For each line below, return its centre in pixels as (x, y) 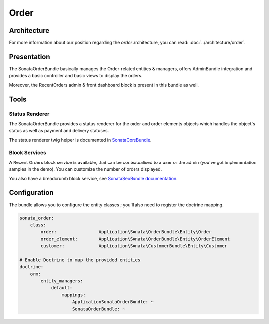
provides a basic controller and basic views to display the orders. (76, 76)
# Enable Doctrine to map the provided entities (80, 260)
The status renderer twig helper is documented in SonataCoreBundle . (80, 140)
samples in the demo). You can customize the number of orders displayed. (86, 169)
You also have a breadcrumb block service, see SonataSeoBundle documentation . (93, 178)
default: (62, 288)
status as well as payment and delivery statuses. (59, 131)
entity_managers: (62, 281)
